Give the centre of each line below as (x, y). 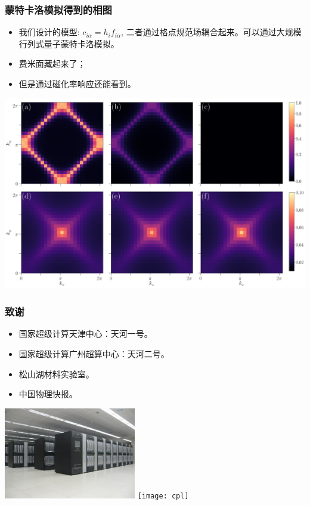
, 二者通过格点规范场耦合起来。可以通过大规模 (211, 32)
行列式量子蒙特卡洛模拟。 (69, 43)
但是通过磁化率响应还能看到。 (77, 83)
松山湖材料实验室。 (56, 374)
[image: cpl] (163, 496)
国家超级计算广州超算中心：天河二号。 (94, 353)
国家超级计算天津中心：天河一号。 (86, 334)
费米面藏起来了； (52, 63)
